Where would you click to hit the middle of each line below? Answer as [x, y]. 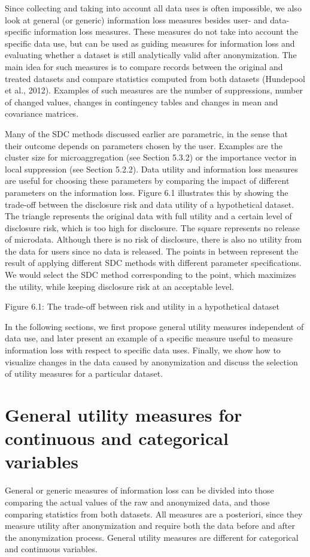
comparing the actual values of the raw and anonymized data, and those [137, 502]
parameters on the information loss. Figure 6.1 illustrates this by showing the [147, 192]
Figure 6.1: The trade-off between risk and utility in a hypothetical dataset [142, 306]
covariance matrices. [42, 113]
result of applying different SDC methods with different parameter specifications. [153, 263]
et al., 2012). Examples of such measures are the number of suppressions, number [154, 90]
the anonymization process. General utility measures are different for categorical [152, 537]
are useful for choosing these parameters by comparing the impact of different [147, 181]
